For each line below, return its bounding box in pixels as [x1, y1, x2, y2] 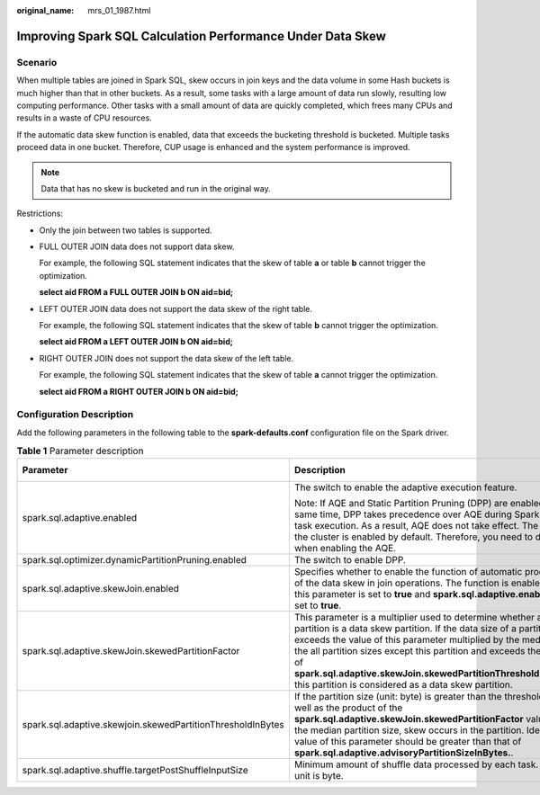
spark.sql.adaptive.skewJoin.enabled [22, 583, 180, 595]
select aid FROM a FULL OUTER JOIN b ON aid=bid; [39, 287, 234, 298]
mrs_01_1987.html [87, 5, 151, 15]
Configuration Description [16, 408, 134, 421]
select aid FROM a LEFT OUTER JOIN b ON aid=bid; [39, 336, 234, 347]
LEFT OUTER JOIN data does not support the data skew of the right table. [39, 303, 312, 314]
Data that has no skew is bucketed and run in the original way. [40, 183, 271, 193]
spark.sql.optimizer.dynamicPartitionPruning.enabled [22, 554, 247, 567]
